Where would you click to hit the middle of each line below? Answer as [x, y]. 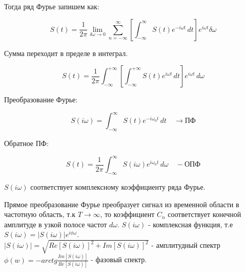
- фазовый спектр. [119, 259]
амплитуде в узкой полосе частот [56, 224]
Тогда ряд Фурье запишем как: [52, 6]
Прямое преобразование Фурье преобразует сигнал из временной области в [122, 204]
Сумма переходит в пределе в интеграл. [66, 53]
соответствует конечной [205, 214]
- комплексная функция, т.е [190, 224]
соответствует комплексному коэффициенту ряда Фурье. [118, 186]
